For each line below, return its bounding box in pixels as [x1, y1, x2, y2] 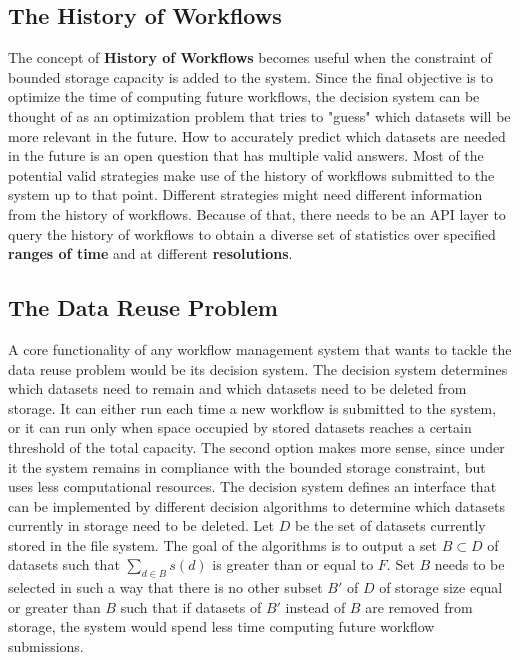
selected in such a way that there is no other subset [8, 577, 323, 598]
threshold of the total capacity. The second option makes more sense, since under [8, 436, 505, 457]
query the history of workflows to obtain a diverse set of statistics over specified [8, 223, 496, 244]
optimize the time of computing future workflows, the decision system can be [8, 86, 480, 107]
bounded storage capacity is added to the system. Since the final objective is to [8, 66, 493, 87]
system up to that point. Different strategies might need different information [8, 184, 483, 205]
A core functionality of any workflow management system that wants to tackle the [8, 338, 512, 359]
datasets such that [8, 554, 120, 575]
